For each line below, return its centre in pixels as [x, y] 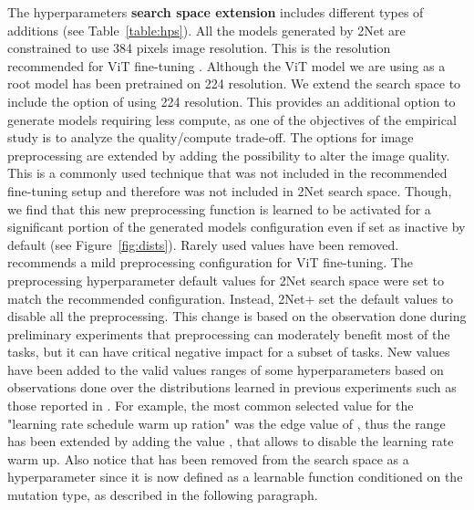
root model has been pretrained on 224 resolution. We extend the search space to [234, 83]
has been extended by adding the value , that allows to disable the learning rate [231, 441]
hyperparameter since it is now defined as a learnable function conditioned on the [235, 477]
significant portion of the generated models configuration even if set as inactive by [237, 227]
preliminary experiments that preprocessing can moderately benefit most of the [229, 333]
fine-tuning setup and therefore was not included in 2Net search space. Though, [230, 190]
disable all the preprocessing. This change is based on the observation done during [237, 316]
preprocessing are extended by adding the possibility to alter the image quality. [229, 155]
